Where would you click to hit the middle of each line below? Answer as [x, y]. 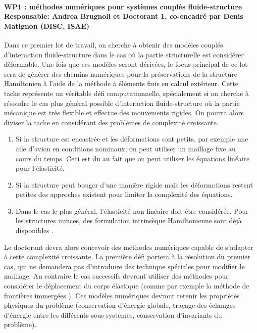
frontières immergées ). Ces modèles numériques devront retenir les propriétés [122, 295]
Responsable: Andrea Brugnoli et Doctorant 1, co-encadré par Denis [124, 16]
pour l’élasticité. [40, 168]
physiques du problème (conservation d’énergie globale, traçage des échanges [120, 305]
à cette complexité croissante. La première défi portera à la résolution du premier [127, 257]
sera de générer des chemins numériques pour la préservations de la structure [121, 73]
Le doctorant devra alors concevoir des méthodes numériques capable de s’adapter [129, 247]
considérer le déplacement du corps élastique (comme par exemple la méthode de [127, 286]
